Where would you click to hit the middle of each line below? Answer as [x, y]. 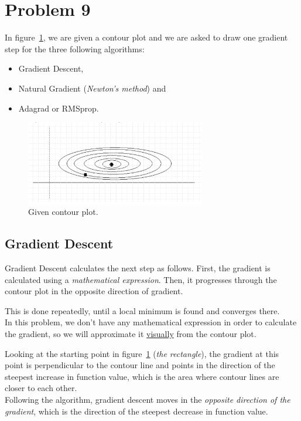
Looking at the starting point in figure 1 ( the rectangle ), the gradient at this [142, 353]
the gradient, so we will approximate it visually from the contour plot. [131, 333]
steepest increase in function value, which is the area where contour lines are [142, 376]
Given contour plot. [63, 212]
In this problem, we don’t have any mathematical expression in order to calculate [151, 322]
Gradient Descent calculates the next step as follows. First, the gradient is [138, 268]
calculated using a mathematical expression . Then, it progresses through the [141, 279]
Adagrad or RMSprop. [59, 108]
